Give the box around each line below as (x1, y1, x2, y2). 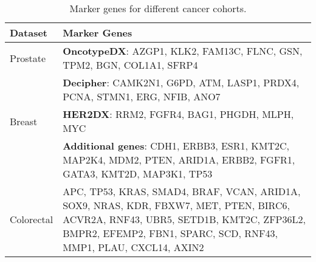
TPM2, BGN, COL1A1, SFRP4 (63, 58, 198, 72)
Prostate (10, 50, 46, 65)
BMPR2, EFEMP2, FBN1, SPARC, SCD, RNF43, (63, 226, 278, 240)
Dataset (10, 26, 48, 40)
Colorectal (10, 212, 53, 226)
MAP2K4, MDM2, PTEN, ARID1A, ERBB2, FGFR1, (63, 153, 295, 167)
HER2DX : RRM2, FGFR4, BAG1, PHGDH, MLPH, (63, 107, 294, 121)
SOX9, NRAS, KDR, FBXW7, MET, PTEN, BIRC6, (63, 198, 290, 212)
